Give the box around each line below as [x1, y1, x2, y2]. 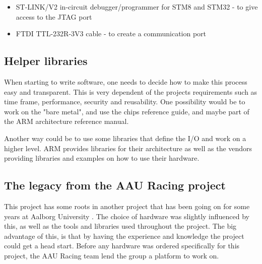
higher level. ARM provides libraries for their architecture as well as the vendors [4, 143, 252, 153]
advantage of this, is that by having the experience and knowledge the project [4, 230, 244, 241]
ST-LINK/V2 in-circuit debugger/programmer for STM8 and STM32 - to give [16, 2, 258, 12]
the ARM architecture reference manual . [4, 116, 129, 126]
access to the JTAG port [16, 11, 92, 22]
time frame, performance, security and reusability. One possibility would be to [4, 96, 245, 107]
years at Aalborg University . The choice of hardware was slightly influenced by [4, 211, 249, 221]
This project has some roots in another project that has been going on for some [4, 201, 250, 211]
